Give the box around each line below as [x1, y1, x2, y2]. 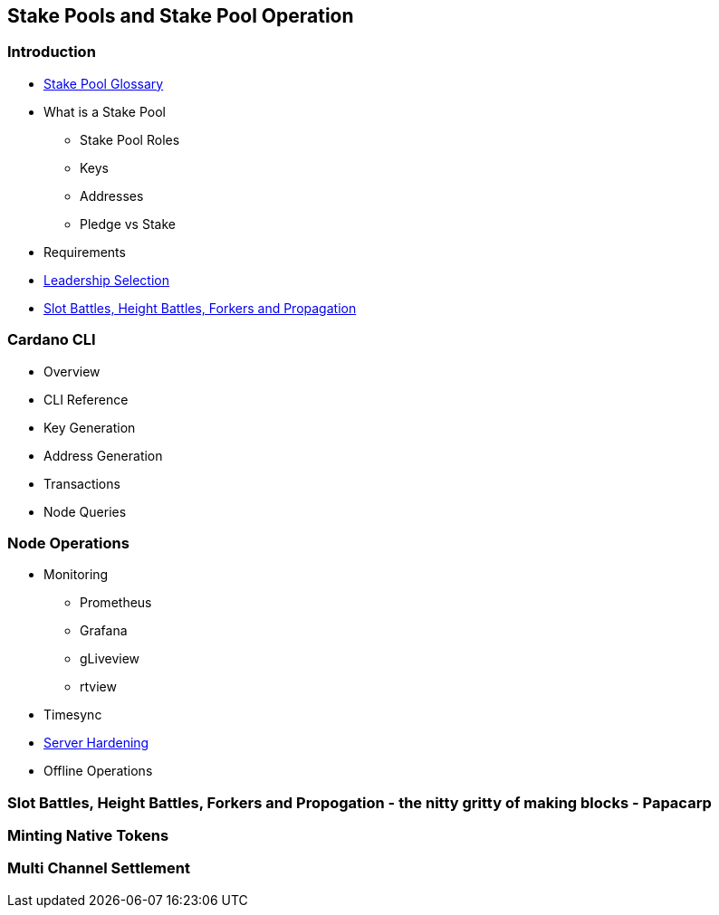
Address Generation [43, 447, 163, 463]
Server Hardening [43, 735, 149, 751]
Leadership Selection [43, 272, 169, 288]
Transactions [43, 475, 120, 491]
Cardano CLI [7, 330, 96, 349]
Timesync [43, 707, 102, 723]
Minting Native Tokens [7, 826, 169, 845]
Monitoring [43, 567, 109, 583]
